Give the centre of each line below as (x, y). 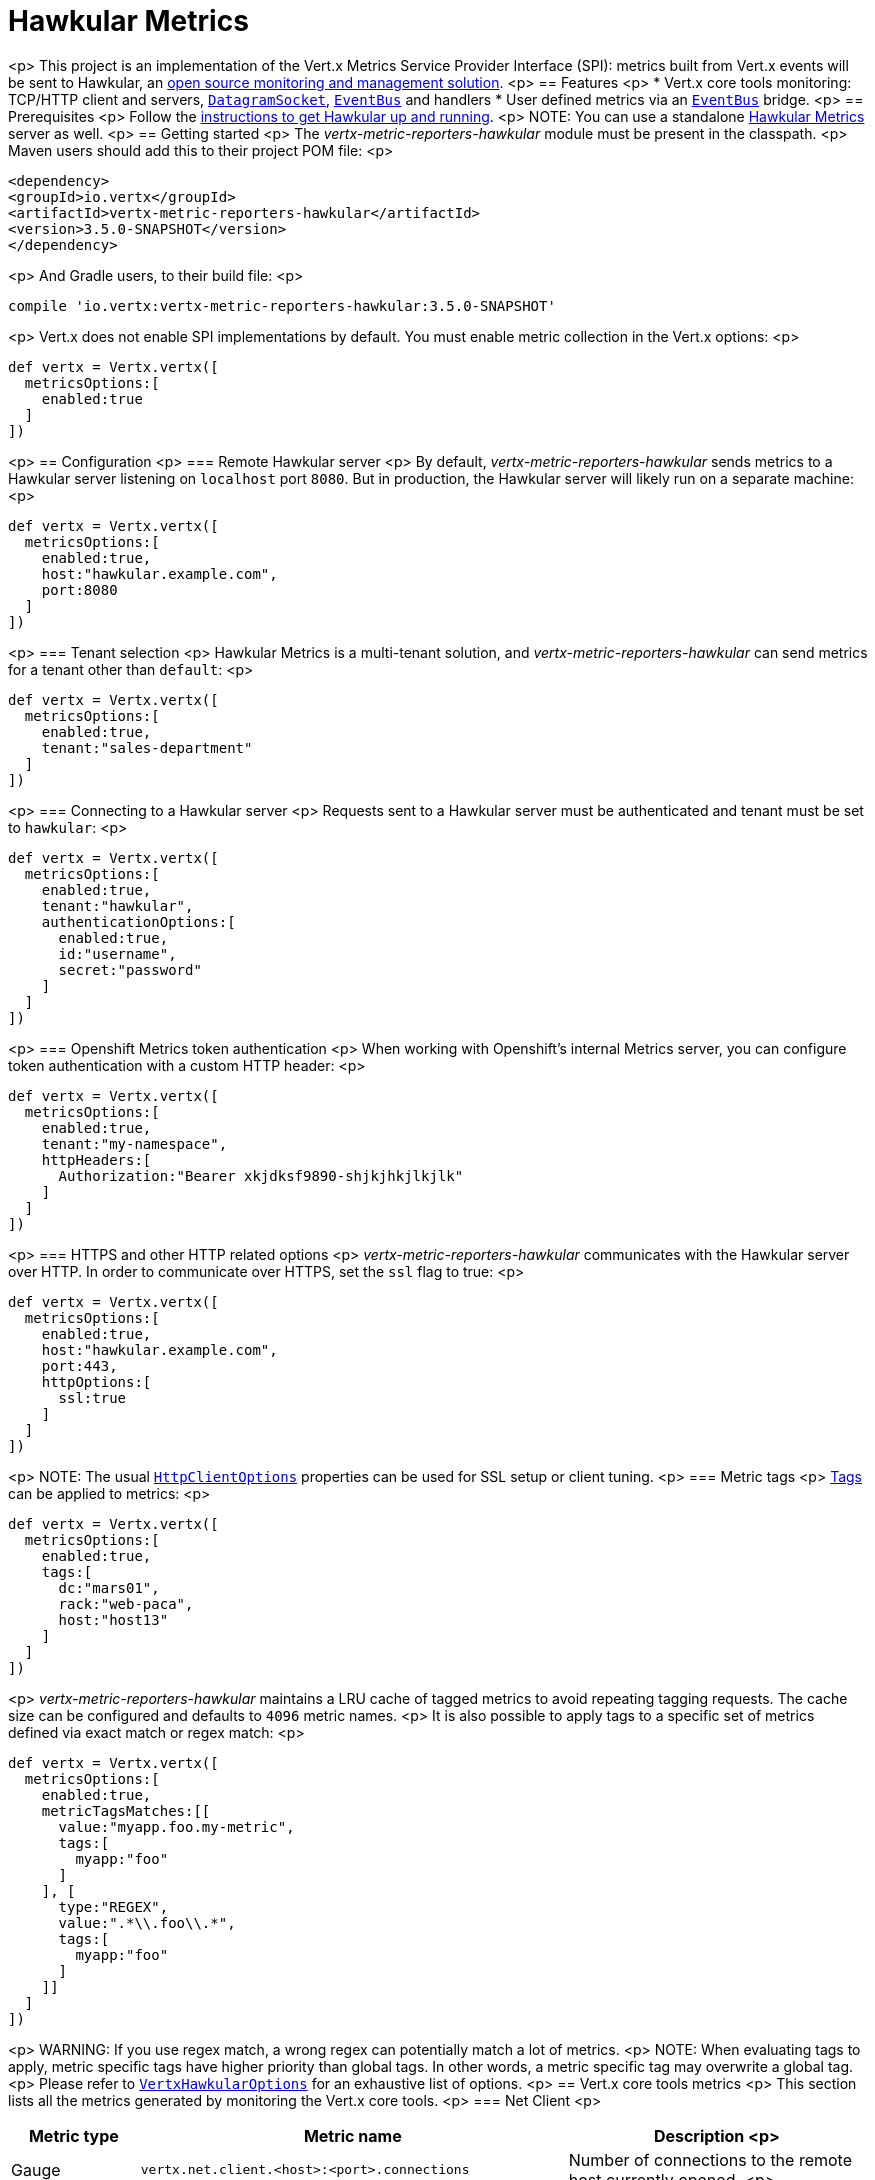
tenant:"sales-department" (147, 747)
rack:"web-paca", (126, 1603)
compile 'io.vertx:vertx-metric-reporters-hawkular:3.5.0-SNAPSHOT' (282, 305)
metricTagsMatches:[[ (126, 1810)
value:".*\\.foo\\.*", (147, 1922)
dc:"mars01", (109, 1587)
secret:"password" (130, 969)
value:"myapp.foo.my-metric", (176, 1826)
